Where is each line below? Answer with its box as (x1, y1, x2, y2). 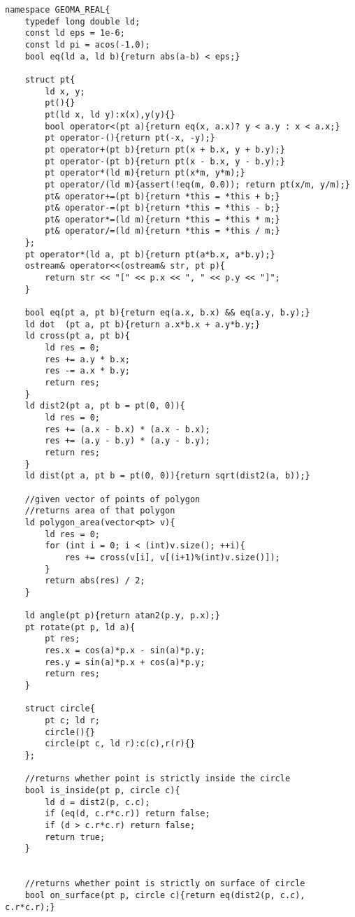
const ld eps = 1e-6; (24, 28, 125, 38)
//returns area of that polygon (24, 506, 175, 516)
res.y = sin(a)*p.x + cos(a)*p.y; (45, 657, 205, 667)
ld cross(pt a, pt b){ (24, 331, 130, 341)
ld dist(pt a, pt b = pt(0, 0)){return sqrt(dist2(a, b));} (24, 471, 310, 481)
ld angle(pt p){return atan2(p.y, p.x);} (24, 611, 220, 621)
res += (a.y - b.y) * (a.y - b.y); (45, 436, 210, 446)
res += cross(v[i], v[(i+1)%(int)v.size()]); (64, 552, 280, 562)
